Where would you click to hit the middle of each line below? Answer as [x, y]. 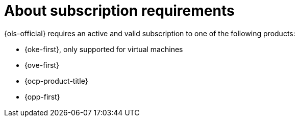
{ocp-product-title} [56, 81]
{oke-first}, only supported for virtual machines [104, 49]
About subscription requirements [119, 11]
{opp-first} [42, 96]
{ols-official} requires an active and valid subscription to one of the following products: [150, 33]
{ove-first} [42, 65]
